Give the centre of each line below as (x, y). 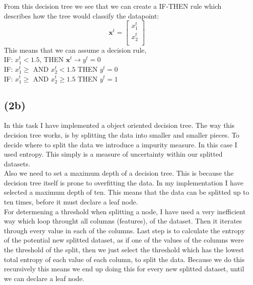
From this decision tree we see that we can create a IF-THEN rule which (113, 6)
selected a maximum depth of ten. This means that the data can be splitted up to (126, 192)
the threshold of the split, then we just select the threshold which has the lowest (124, 250)
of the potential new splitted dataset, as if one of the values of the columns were (124, 240)
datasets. (17, 163)
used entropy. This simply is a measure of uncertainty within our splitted (113, 154)
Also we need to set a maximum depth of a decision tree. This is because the (119, 173)
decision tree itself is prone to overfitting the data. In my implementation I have (124, 182)
